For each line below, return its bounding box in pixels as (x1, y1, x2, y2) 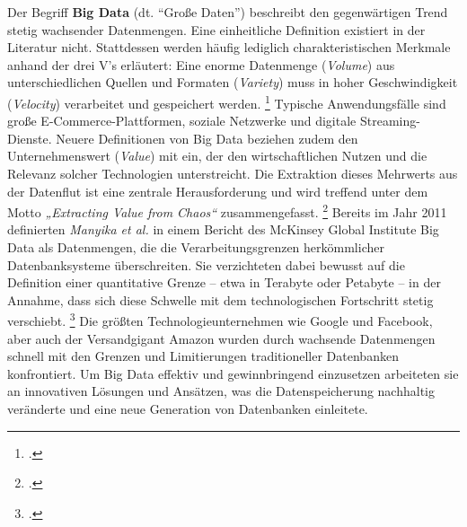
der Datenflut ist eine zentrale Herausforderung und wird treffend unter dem (7, 181, 428, 200)
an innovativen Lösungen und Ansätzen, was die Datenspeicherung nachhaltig (7, 382, 435, 400)
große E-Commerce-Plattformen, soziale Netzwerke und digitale (7, 111, 357, 130)
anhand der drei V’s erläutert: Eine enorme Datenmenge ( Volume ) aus (7, 55, 395, 74)
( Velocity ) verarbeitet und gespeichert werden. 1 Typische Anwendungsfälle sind (7, 91, 446, 112)
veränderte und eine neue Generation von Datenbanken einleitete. (7, 400, 368, 418)
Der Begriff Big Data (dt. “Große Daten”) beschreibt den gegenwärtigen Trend (7, 3, 448, 21)
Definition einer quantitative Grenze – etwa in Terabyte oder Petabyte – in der (7, 273, 441, 292)
